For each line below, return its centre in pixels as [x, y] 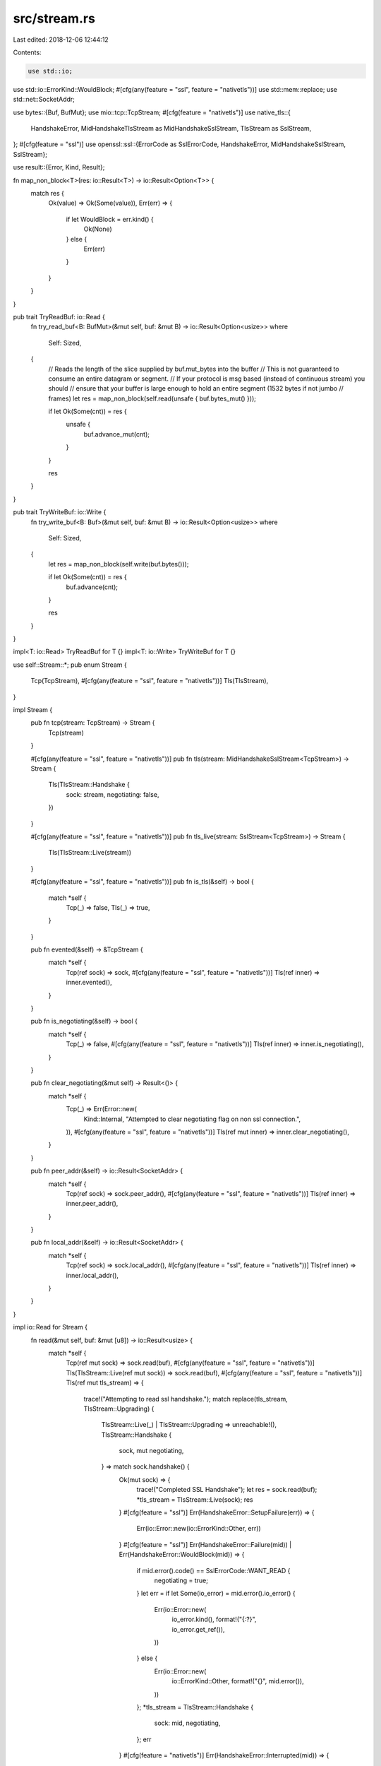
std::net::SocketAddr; [44, 100]
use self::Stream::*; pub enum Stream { [70, 665]
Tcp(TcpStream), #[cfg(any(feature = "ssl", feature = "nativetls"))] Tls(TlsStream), [150, 681]
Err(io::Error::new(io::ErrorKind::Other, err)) [199, 1529]
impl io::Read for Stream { [50, 1327]
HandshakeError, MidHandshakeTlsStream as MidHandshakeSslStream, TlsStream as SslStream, [171, 129]
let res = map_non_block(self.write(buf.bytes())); [119, 564]
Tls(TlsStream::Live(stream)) [90, 853]
